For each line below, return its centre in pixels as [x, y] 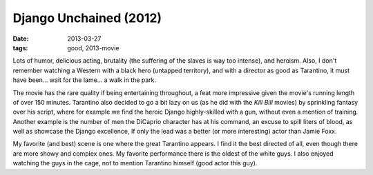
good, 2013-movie [93, 48]
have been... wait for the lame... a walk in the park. [85, 80]
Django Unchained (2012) [87, 18]
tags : [20, 48]
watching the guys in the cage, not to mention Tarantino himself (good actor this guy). [135, 163]
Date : [21, 39]
